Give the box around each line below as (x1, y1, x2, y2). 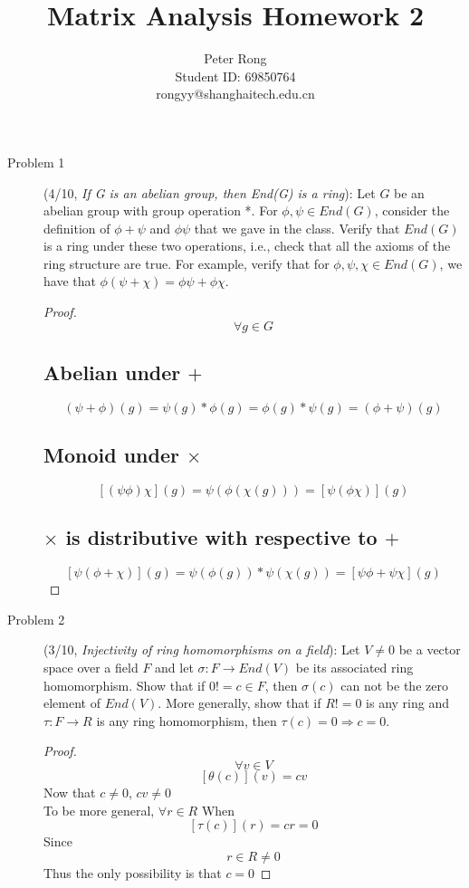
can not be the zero (340, 675, 448, 694)
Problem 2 (7, 609, 65, 628)
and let (155, 658, 194, 677)
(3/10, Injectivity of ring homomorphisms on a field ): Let (43, 640, 360, 659)
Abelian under (43, 358, 181, 387)
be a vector (398, 640, 461, 659)
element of (43, 693, 100, 712)
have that (43, 272, 96, 291)
